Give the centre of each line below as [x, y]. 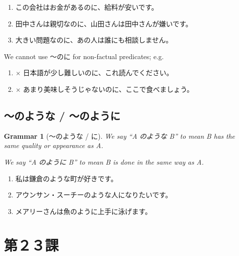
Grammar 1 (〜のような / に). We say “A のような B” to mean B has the [119, 136]
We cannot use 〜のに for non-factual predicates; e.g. [84, 56]
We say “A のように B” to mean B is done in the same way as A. [104, 161]
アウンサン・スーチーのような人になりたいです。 [94, 195]
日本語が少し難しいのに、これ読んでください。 [98, 73]
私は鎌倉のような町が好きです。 [66, 178]
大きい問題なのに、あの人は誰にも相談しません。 [94, 40]
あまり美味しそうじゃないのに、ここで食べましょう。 [109, 89]
